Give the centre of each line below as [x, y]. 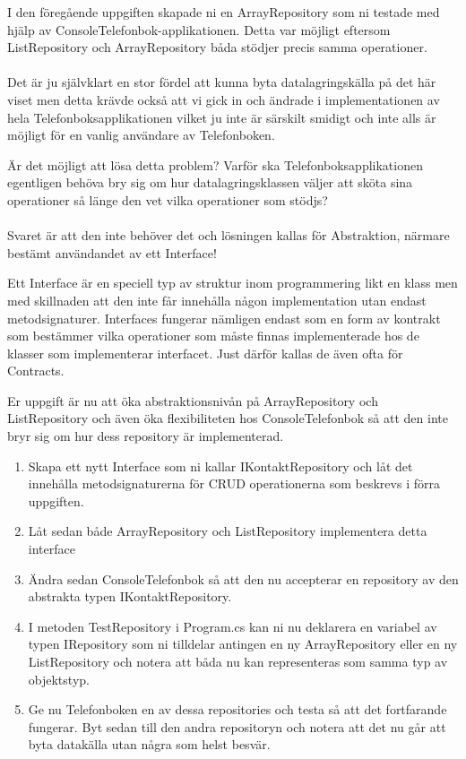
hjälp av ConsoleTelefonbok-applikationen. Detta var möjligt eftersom [199, 29]
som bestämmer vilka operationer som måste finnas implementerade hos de [213, 336]
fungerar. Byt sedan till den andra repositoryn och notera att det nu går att [237, 726]
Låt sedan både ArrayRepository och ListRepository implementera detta [228, 531]
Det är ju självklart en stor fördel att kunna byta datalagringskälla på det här [222, 82]
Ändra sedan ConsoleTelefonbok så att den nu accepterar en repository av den [243, 578]
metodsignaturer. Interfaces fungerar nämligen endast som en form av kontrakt [224, 318]
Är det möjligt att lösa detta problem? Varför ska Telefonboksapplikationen [215, 164]
